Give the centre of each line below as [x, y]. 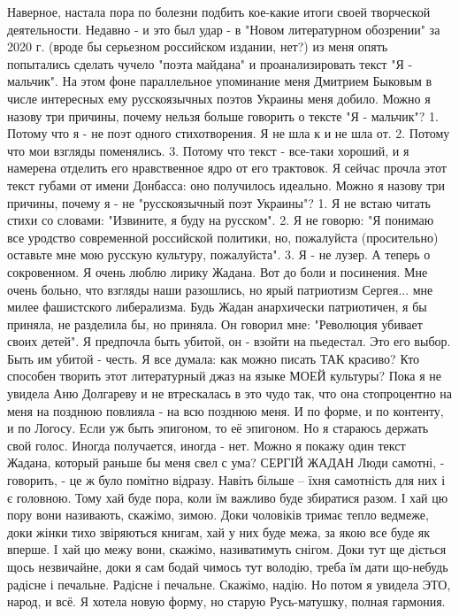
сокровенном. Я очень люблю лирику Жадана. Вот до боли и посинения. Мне [218, 271]
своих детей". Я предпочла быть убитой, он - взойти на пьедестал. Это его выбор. [229, 341]
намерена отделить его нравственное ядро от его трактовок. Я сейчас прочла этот [227, 168]
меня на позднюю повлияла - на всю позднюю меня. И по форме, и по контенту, [226, 410]
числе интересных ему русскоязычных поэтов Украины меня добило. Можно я [219, 98]
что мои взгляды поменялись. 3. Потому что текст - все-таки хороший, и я [208, 150]
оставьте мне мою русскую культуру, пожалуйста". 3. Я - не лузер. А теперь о [219, 254]
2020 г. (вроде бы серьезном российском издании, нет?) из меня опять [198, 46]
